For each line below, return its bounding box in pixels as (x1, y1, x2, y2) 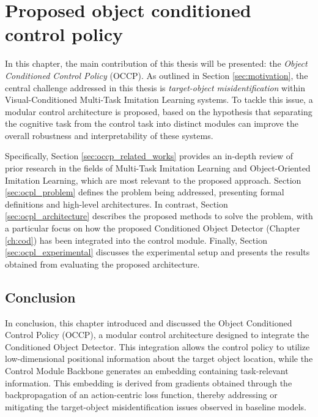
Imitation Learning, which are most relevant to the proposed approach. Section (5, 173, 301, 186)
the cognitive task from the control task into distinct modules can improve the (5, 117, 298, 130)
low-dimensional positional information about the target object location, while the (5, 352, 313, 365)
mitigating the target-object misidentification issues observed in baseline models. (5, 400, 306, 413)
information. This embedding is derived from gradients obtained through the (5, 376, 292, 389)
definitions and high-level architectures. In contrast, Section (5, 197, 228, 210)
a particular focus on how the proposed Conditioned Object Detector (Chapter (5, 222, 300, 235)
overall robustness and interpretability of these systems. (5, 129, 213, 141)
